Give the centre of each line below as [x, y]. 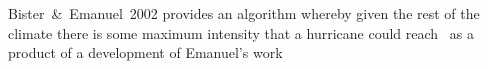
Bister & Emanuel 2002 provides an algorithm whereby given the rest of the [244, 13]
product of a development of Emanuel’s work [145, 52]
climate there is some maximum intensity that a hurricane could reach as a [241, 32]
